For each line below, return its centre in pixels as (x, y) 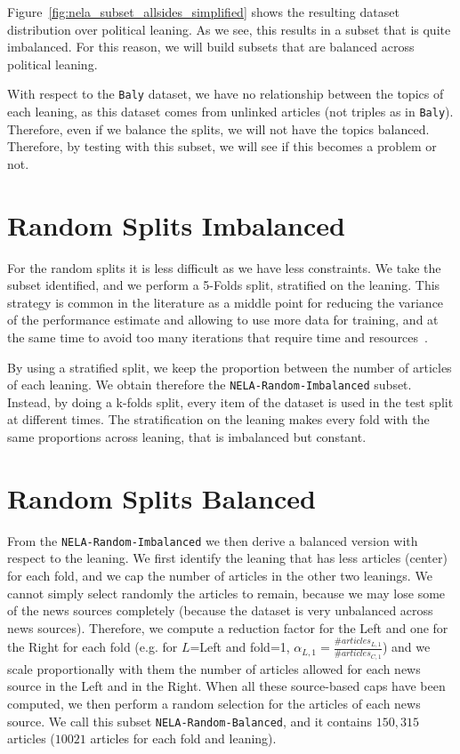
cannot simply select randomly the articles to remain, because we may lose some (226, 593)
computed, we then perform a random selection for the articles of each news (214, 703)
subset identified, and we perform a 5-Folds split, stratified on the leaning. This (224, 285)
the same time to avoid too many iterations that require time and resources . (218, 337)
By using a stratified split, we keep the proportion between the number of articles (230, 367)
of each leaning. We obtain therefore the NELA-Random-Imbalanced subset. (210, 385)
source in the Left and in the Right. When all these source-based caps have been (226, 686)
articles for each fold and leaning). (183, 738)
